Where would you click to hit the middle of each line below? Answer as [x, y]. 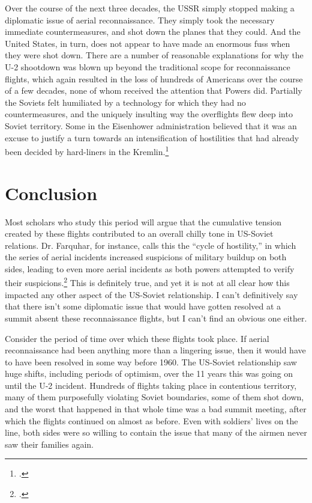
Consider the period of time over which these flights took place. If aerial [137, 338]
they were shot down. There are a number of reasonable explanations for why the [154, 55]
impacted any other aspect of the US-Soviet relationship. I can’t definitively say [151, 294]
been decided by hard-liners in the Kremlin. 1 [87, 151]
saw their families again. [49, 444]
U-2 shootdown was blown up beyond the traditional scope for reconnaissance [148, 66]
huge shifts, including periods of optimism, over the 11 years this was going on [149, 373]
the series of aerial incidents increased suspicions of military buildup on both [146, 257]
